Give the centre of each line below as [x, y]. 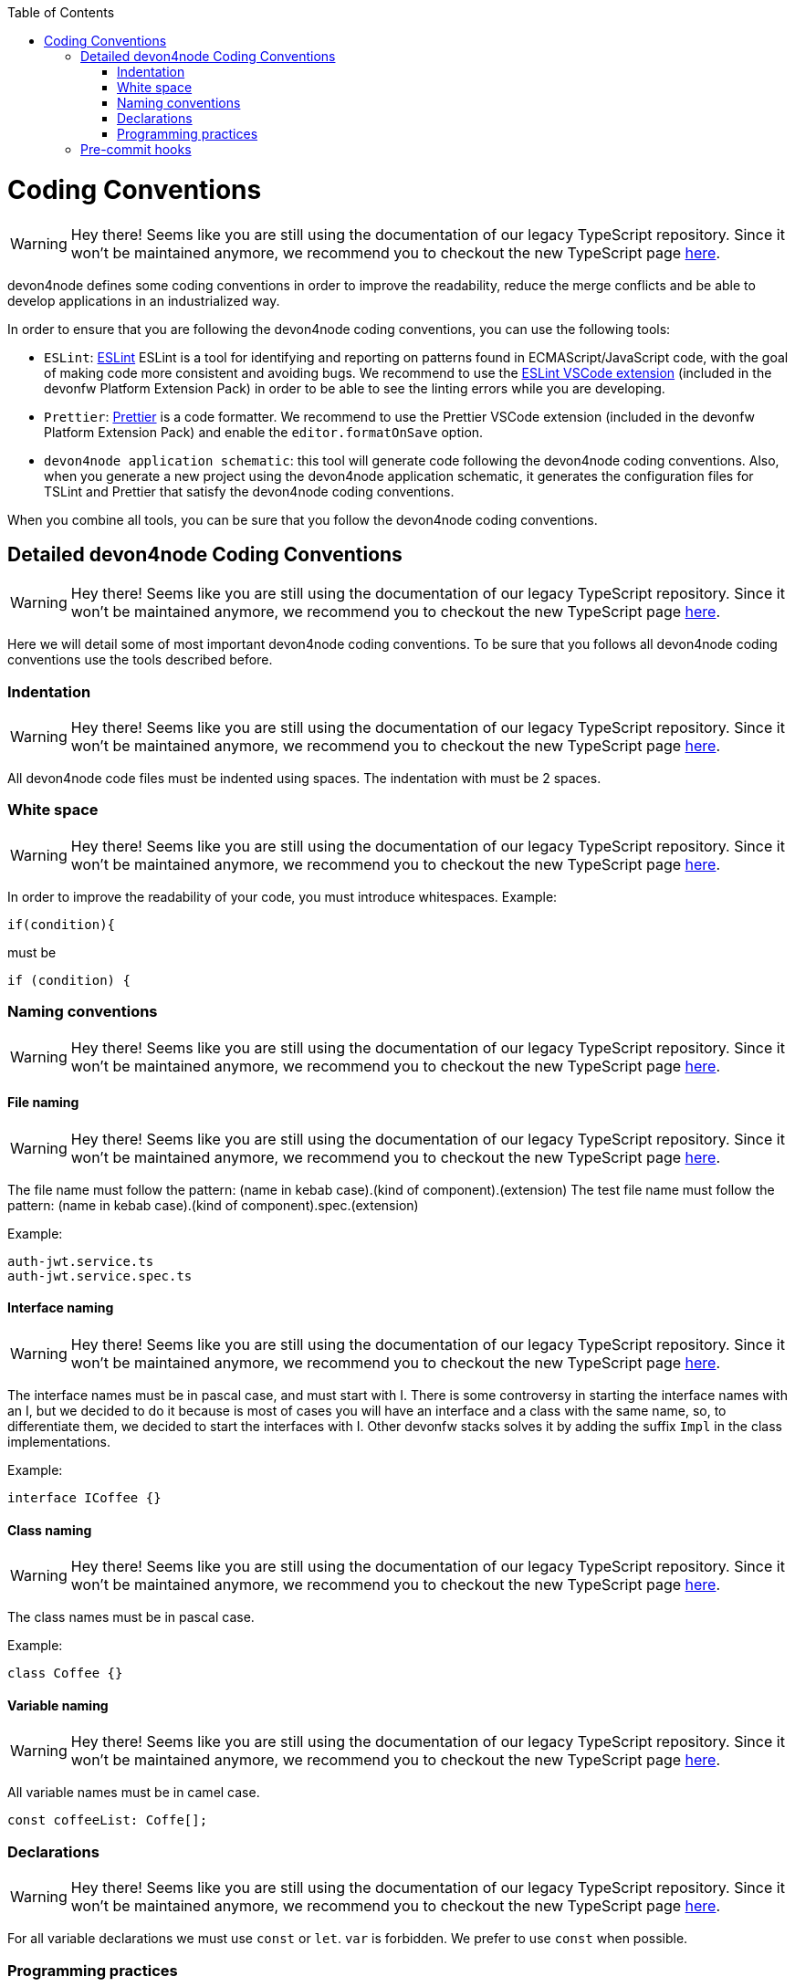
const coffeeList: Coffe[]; [108, 1820]
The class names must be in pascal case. [131, 1617]
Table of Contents [61, 12]
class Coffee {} [65, 1673]
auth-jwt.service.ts [81, 1261]
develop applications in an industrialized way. [144, 300]
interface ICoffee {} [84, 1498]
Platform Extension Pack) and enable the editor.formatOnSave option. [264, 432]
